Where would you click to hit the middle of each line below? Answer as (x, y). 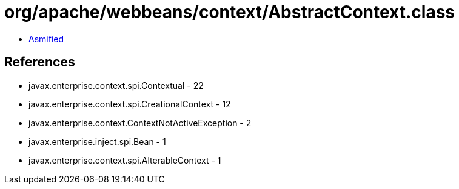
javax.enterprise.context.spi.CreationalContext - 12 (130, 104)
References (40, 62)
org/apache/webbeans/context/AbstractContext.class (230, 12)
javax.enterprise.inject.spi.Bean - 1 (97, 141)
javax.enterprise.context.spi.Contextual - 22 (116, 85)
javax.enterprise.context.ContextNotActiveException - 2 (140, 123)
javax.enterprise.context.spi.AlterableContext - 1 (125, 160)
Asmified (46, 39)
